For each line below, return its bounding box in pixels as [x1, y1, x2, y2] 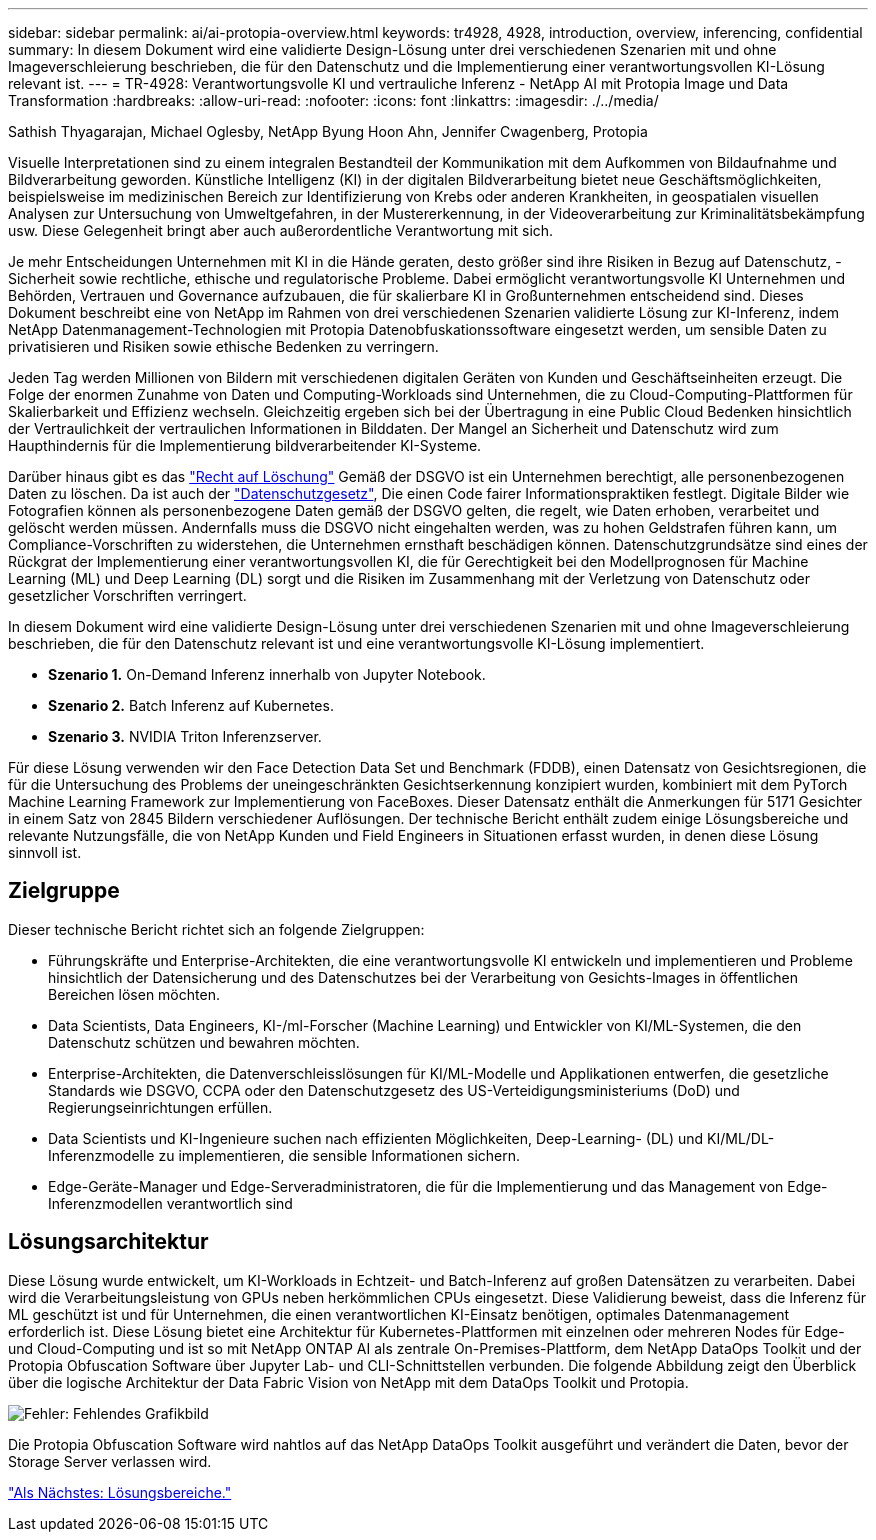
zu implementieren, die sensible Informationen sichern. [158, 1146, 521, 1164]
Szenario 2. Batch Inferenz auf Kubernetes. [48, 697, 334, 714]
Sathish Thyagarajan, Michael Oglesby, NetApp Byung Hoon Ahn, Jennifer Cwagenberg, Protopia [8, 123, 648, 140]
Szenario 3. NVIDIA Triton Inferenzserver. [48, 728, 322, 745]
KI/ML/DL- [707, 1129, 775, 1147]
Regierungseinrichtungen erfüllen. [48, 1098, 273, 1116]
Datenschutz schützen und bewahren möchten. [48, 1033, 360, 1051]
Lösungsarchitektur [8, 1229, 209, 1255]
